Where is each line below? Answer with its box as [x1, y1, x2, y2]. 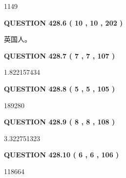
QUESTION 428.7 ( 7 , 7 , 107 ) [4, 50, 115, 60]
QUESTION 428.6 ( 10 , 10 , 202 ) [4, 17, 123, 28]
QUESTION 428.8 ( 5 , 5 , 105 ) [4, 83, 115, 93]
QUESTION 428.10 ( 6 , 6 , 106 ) [4, 149, 119, 160]
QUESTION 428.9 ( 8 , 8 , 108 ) [4, 117, 115, 127]
